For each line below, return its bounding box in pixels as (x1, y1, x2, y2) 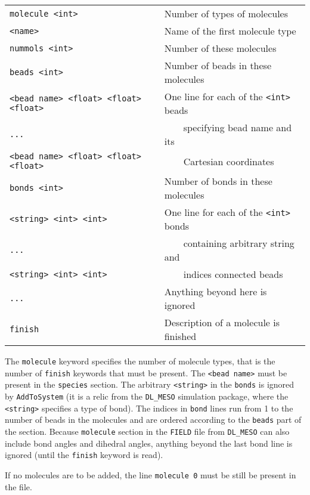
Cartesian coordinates (183, 154, 274, 168)
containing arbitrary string (183, 236, 294, 250)
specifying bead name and (183, 120, 292, 134)
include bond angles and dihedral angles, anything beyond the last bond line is (5, 437, 293, 449)
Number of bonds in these (164, 174, 272, 188)
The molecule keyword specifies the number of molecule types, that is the (5, 355, 275, 367)
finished (164, 329, 197, 343)
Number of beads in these (164, 58, 272, 72)
